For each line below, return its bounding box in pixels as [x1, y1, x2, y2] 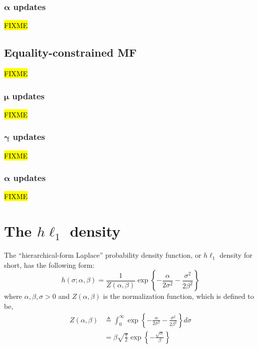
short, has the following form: [4, 259, 95, 270]
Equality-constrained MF [4, 45, 137, 60]
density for [219, 250, 252, 260]
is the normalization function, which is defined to [103, 291, 254, 301]
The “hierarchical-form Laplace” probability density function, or [4, 250, 201, 260]
